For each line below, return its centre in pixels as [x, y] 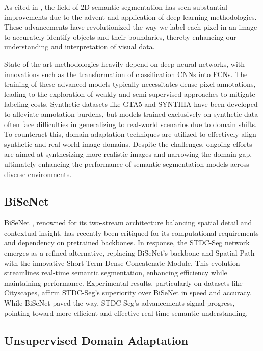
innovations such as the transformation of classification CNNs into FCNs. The [126, 74]
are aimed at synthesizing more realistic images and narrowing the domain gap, [128, 154]
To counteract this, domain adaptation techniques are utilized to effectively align [130, 134]
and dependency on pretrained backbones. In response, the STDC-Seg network [127, 243]
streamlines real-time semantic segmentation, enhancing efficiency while [116, 273]
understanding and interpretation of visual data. [80, 47]
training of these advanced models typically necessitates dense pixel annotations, [130, 84]
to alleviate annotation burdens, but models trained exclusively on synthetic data [131, 114]
